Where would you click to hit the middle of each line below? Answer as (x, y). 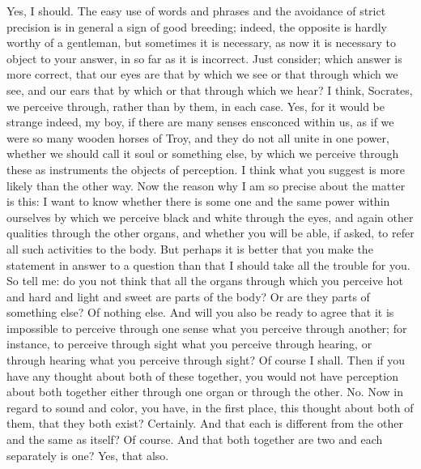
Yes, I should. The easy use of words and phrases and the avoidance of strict (196, 11)
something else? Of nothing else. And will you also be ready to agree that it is (200, 312)
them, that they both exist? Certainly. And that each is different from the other (205, 423)
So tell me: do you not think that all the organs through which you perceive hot (205, 281)
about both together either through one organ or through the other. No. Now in (205, 392)
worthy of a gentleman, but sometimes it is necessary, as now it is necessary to (201, 43)
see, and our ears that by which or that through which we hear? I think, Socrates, (210, 90)
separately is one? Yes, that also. (88, 455)
